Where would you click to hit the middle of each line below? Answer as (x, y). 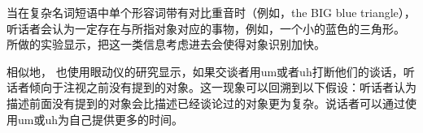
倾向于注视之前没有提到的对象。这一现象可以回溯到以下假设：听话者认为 (222, 87)
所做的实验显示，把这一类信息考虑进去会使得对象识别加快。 (166, 44)
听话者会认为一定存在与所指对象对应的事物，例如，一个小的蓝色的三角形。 (206, 28)
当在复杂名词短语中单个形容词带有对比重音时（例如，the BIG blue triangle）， (211, 12)
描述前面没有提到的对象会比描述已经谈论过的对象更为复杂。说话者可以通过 (206, 103)
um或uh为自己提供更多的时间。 (100, 119)
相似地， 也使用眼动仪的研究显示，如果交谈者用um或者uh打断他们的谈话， (205, 71)
